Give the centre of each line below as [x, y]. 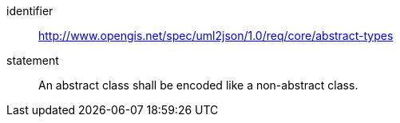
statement [33, 60]
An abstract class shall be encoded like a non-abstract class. [198, 85]
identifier [30, 11]
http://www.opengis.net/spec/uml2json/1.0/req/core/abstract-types [216, 36]
